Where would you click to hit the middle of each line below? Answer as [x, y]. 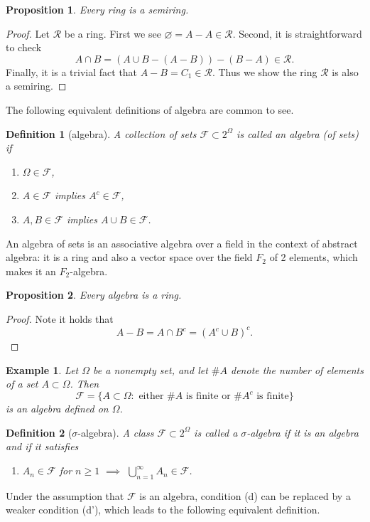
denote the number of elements [297, 369]
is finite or [208, 396]
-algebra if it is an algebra [303, 432]
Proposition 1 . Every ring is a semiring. [97, 9]
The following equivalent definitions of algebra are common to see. [150, 109]
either [151, 396]
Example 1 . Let [42, 369]
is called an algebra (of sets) [298, 133]
